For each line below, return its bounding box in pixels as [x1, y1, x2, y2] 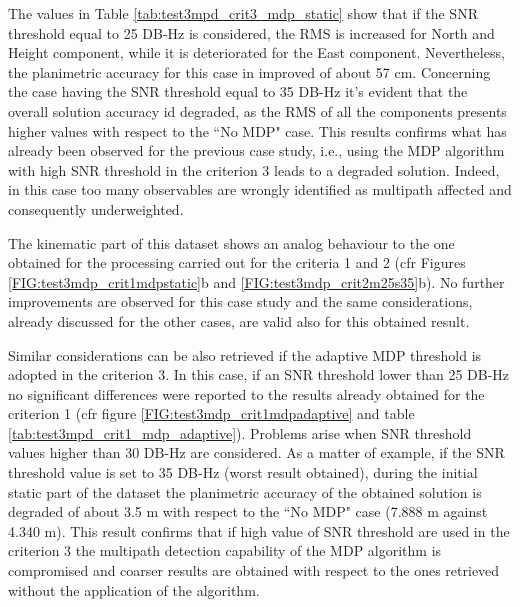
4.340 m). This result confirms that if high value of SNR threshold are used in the [8, 520, 510, 541]
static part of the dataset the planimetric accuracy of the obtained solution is [8, 481, 482, 502]
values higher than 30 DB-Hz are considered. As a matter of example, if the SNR [8, 442, 505, 463]
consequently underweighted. [8, 198, 184, 219]
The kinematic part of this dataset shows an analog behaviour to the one [8, 232, 455, 253]
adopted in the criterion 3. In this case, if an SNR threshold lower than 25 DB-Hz [8, 364, 510, 385]
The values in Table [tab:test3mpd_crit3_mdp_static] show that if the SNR [8, 3, 478, 23]
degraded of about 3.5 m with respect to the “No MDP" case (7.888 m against [8, 501, 488, 522]
